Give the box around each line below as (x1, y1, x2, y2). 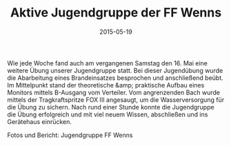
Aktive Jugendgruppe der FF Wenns (10, 5, 222, 21)
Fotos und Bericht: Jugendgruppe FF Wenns (7, 131, 133, 139)
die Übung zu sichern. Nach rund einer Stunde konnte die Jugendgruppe (7, 103, 215, 111)
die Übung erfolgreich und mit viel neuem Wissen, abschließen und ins (7, 110, 208, 118)
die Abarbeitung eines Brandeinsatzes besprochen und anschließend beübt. (7, 74, 224, 82)
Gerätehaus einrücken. (7, 117, 72, 125)
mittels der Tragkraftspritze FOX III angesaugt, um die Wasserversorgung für (7, 95, 225, 104)
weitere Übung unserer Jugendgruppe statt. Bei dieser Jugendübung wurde (7, 66, 223, 74)
